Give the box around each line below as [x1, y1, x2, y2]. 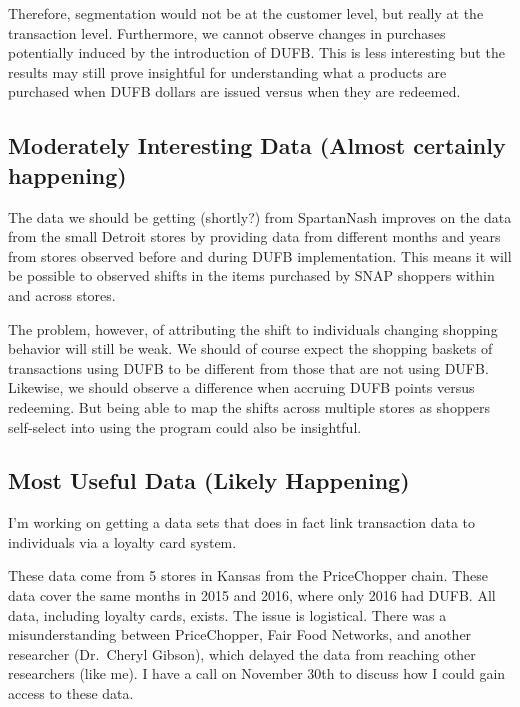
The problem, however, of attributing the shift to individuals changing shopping [8, 318, 498, 339]
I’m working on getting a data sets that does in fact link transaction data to [8, 512, 476, 533]
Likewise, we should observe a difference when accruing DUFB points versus [8, 377, 475, 398]
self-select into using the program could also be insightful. [8, 416, 362, 437]
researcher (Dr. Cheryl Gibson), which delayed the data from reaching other [8, 643, 476, 664]
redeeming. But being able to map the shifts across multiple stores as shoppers [8, 396, 491, 417]
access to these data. [8, 683, 134, 704]
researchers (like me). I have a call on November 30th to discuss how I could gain [8, 663, 506, 684]
